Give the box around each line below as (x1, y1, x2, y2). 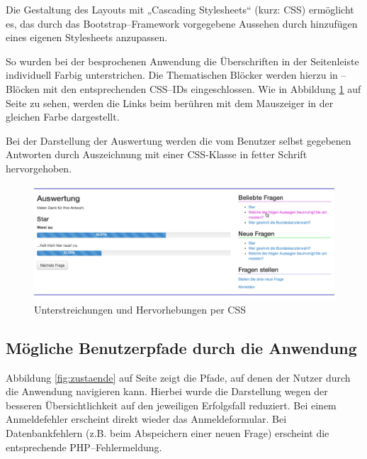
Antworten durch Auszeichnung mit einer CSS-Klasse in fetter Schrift (6, 147, 307, 162)
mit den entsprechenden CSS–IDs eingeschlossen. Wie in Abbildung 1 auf (43, 81, 361, 96)
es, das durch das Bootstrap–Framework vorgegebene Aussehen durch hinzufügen (6, 16, 358, 31)
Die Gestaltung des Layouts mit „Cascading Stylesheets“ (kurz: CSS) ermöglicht (6, 2, 354, 16)
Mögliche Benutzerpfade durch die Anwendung (6, 336, 357, 358)
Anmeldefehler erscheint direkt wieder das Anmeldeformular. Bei (6, 411, 287, 426)
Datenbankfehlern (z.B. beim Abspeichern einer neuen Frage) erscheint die (6, 425, 329, 440)
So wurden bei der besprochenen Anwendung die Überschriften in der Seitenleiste (6, 53, 359, 68)
